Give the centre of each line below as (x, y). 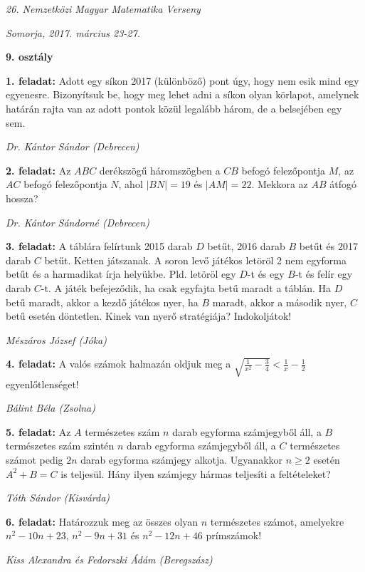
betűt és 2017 (328, 246)
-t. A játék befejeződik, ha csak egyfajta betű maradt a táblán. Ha (186, 287)
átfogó (343, 184)
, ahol (131, 184)
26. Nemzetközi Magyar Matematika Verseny (103, 9)
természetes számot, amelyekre (277, 521)
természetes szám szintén (60, 446)
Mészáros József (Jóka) (56, 339)
